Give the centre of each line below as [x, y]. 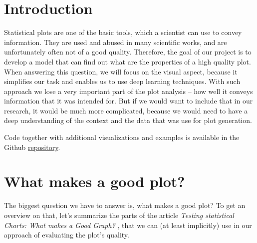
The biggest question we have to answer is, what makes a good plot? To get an [125, 205]
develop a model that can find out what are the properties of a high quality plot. [128, 61]
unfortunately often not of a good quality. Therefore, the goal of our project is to [128, 52]
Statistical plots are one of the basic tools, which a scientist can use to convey [123, 32]
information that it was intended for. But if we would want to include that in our [128, 101]
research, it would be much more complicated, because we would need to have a [126, 110]
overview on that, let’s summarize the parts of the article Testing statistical [119, 215]
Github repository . [32, 147]
